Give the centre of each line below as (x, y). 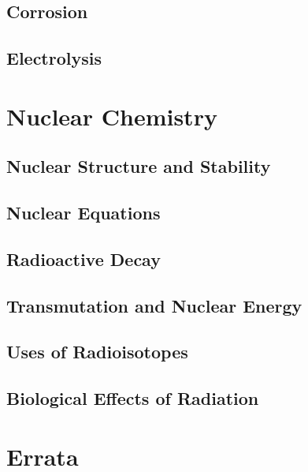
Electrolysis (54, 58)
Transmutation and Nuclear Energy (154, 305)
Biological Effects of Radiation (133, 398)
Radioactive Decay (83, 258)
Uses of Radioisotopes (97, 352)
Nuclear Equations (83, 213)
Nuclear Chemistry (112, 116)
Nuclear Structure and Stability (139, 166)
